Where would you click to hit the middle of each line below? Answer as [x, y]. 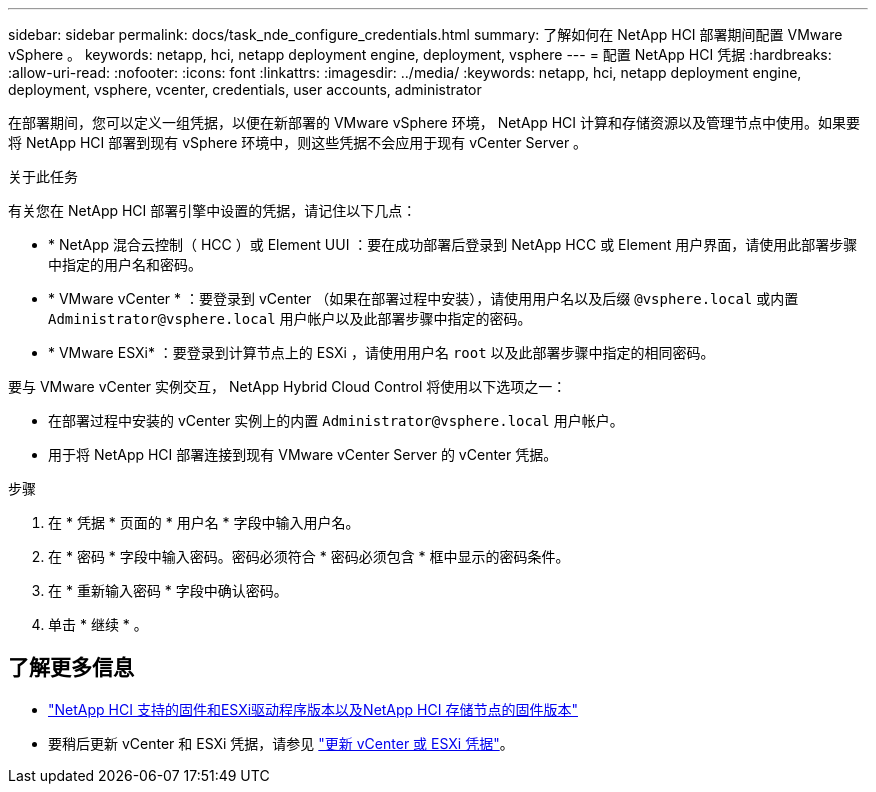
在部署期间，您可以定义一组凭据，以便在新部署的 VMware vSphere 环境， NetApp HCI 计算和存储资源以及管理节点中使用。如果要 [434, 122]
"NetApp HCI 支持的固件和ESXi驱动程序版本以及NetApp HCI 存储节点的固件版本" [313, 709]
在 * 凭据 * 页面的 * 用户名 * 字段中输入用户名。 [204, 522]
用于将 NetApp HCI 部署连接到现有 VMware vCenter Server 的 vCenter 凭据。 [303, 454]
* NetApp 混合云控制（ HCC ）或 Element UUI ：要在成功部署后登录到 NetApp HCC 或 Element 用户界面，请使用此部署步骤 [453, 244]
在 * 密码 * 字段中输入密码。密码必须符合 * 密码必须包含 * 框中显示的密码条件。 [309, 556]
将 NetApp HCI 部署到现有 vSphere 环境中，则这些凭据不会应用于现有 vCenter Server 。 [298, 142]
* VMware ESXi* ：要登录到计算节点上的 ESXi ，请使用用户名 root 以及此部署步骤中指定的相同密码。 [381, 352]
